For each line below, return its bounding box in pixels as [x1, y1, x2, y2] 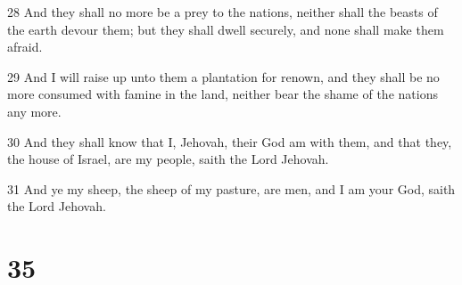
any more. [7, 102, 62, 120]
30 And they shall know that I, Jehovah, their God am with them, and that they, [7, 132, 452, 151]
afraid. [7, 37, 43, 56]
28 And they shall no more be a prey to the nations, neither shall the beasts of [7, 3, 438, 20]
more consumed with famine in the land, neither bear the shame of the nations [7, 85, 438, 103]
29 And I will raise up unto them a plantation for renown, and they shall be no [7, 67, 440, 85]
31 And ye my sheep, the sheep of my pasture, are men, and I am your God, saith [7, 179, 456, 198]
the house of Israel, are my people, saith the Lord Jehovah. [7, 150, 329, 168]
